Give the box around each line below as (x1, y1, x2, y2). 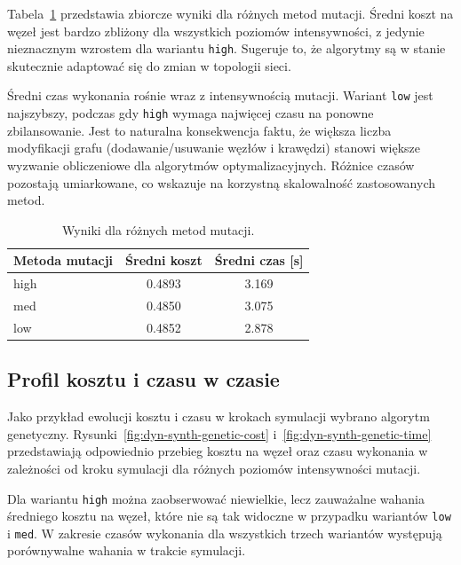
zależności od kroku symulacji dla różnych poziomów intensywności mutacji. (7, 459, 421, 477)
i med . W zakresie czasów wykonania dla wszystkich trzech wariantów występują (7, 523, 442, 542)
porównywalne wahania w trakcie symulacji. (7, 541, 246, 560)
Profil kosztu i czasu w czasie (7, 365, 280, 393)
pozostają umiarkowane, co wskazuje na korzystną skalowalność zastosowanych (7, 173, 436, 192)
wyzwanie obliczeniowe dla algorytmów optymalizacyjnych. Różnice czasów (7, 155, 415, 174)
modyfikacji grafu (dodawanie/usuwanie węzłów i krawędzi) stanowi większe (7, 138, 421, 157)
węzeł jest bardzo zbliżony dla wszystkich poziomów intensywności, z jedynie (7, 21, 425, 40)
